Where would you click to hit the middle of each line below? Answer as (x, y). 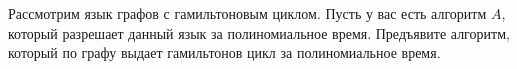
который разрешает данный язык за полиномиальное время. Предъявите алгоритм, (259, 32)
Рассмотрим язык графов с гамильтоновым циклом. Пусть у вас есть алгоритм (247, 13)
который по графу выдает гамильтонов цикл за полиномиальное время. (224, 52)
